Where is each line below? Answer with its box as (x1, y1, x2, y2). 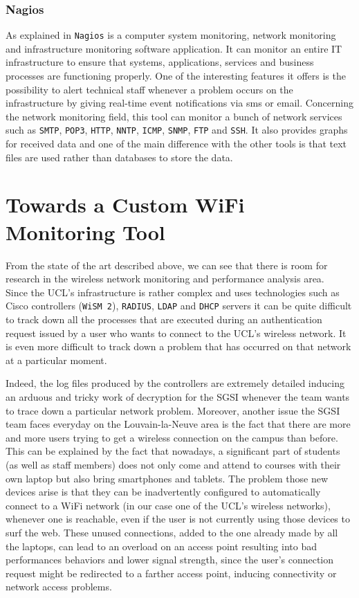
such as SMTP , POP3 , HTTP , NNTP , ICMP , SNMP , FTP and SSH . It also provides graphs (6, 123, 348, 137)
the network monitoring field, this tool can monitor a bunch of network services (6, 109, 342, 123)
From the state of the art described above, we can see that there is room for (6, 257, 328, 272)
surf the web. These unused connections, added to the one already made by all (6, 525, 338, 539)
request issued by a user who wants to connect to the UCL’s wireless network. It (6, 325, 347, 340)
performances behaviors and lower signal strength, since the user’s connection (6, 552, 334, 567)
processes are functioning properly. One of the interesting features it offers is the (6, 69, 346, 83)
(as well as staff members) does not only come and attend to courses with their (6, 457, 341, 471)
